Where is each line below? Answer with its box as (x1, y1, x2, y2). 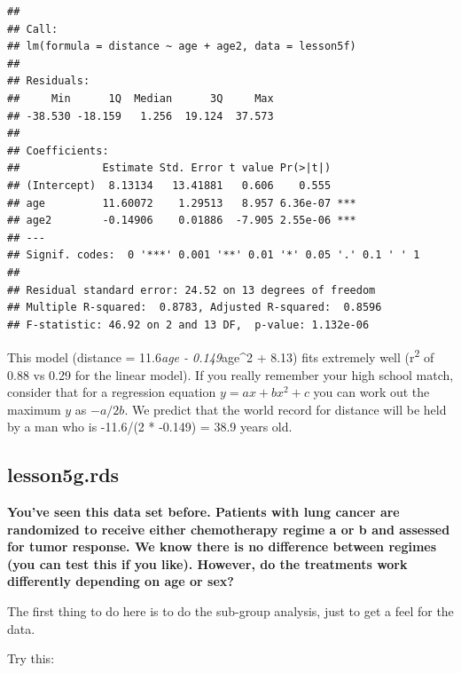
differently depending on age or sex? (7, 572, 234, 590)
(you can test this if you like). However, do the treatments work (7, 554, 408, 573)
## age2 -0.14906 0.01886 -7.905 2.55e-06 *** (7, 214, 356, 227)
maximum (7, 400, 61, 418)
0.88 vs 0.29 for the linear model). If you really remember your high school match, (7, 365, 454, 384)
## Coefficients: (7, 144, 109, 157)
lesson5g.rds (7, 461, 120, 488)
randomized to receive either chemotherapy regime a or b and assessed (7, 519, 450, 538)
